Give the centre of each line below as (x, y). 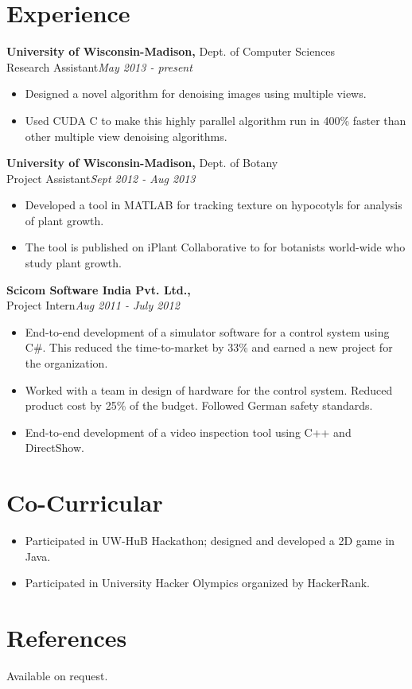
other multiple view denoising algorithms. (126, 136)
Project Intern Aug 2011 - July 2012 (93, 305)
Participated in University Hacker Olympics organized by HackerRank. (197, 583)
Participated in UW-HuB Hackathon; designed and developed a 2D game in (210, 541)
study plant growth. (73, 263)
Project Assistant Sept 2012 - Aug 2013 (101, 178)
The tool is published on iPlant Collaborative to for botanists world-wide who (215, 247)
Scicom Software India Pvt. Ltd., (99, 289)
